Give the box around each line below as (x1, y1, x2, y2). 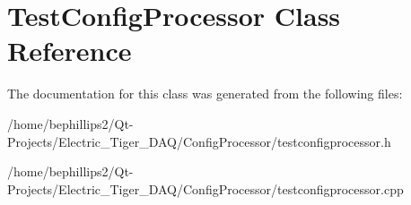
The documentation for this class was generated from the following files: (7, 84, 403, 103)
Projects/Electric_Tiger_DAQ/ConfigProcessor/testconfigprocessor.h (7, 132, 391, 150)
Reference (7, 32, 132, 69)
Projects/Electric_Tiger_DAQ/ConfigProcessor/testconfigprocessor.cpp (7, 179, 404, 198)
